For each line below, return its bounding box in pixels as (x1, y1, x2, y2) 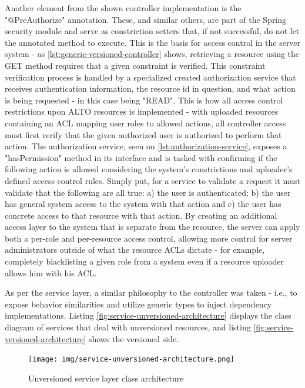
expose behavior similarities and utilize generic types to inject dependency (5, 297, 272, 310)
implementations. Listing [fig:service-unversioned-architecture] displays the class (5, 309, 291, 322)
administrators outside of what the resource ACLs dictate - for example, (5, 243, 265, 256)
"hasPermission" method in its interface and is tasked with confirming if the (5, 151, 277, 163)
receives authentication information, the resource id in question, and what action (5, 82, 296, 95)
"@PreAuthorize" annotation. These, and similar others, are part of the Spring (5, 13, 287, 25)
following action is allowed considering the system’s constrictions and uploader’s (5, 163, 293, 175)
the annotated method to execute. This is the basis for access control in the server (5, 36, 301, 48)
